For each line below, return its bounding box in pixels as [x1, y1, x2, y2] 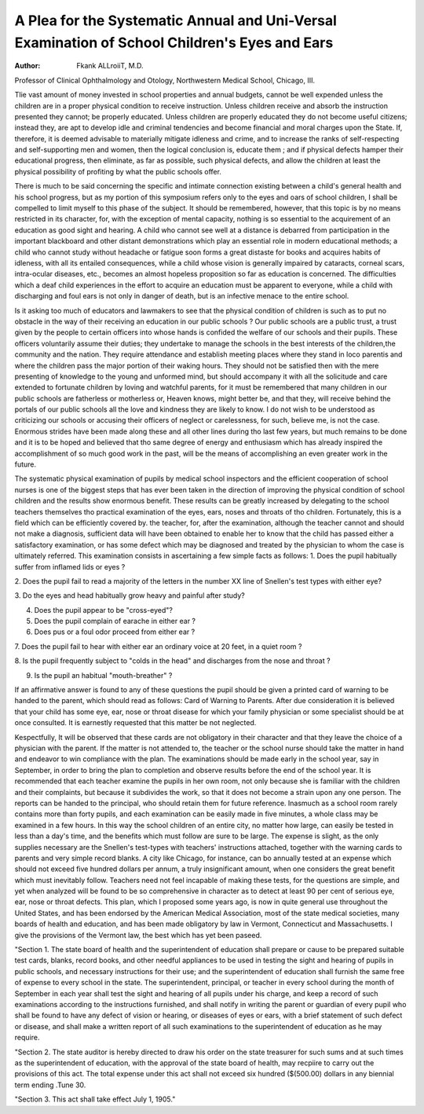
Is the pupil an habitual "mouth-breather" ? [34, 670, 173, 680]
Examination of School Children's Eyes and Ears [14, 34, 334, 51]
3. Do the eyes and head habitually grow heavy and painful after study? [14, 591, 245, 600]
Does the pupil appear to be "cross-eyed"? [34, 605, 173, 614]
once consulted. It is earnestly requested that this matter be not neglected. [14, 718, 257, 727]
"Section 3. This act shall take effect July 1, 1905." [14, 1094, 176, 1104]
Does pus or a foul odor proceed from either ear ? [34, 627, 196, 636]
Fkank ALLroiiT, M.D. [76, 61, 144, 71]
